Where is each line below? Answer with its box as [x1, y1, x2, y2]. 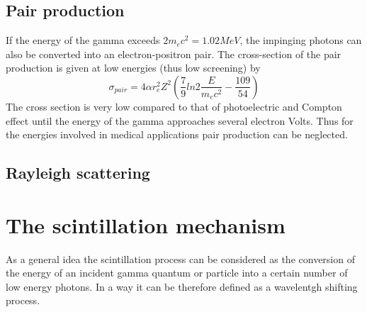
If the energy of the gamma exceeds [6, 33, 160, 48]
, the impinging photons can [239, 33, 362, 48]
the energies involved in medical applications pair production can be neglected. [6, 127, 348, 142]
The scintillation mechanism [6, 210, 286, 239]
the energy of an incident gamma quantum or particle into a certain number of [6, 265, 348, 280]
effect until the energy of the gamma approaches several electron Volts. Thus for [6, 113, 354, 128]
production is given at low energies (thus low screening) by [6, 60, 261, 75]
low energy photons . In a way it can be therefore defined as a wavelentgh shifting [6, 279, 358, 294]
